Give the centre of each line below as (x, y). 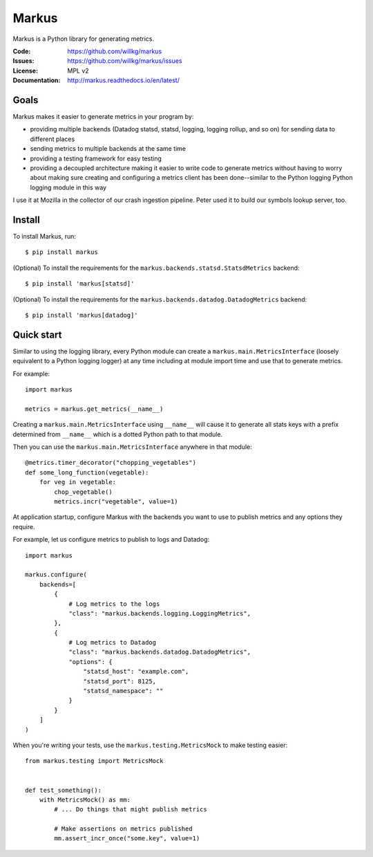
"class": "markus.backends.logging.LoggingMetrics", (160, 613)
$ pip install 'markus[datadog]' (82, 315)
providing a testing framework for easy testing (96, 158)
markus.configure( (56, 575)
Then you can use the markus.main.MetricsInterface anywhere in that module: (132, 447)
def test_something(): (64, 790)
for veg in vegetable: (78, 482)
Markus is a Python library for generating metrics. (84, 39)
